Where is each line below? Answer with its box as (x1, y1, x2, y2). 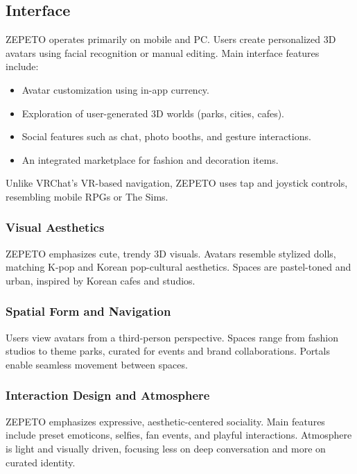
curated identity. (6, 455, 76, 469)
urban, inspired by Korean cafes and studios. (6, 273, 195, 287)
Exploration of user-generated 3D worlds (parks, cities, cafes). (21, 105, 284, 120)
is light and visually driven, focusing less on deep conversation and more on (6, 441, 326, 455)
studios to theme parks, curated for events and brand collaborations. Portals (6, 344, 330, 358)
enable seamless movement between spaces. (6, 357, 188, 371)
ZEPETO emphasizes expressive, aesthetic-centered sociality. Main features (6, 414, 325, 428)
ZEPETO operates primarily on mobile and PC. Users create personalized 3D (6, 32, 336, 46)
